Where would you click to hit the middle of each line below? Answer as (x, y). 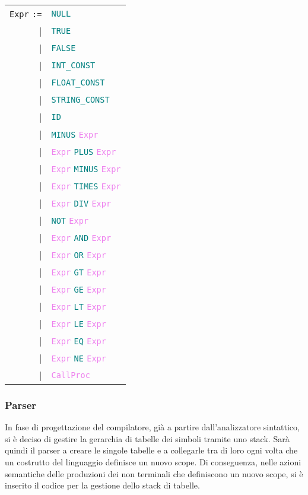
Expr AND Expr (81, 238)
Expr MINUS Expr (86, 169)
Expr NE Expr (79, 358)
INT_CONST (73, 65)
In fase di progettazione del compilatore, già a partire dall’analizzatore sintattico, (152, 427)
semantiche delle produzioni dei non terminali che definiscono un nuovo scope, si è (154, 473)
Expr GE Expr (79, 290)
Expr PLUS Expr (84, 152)
